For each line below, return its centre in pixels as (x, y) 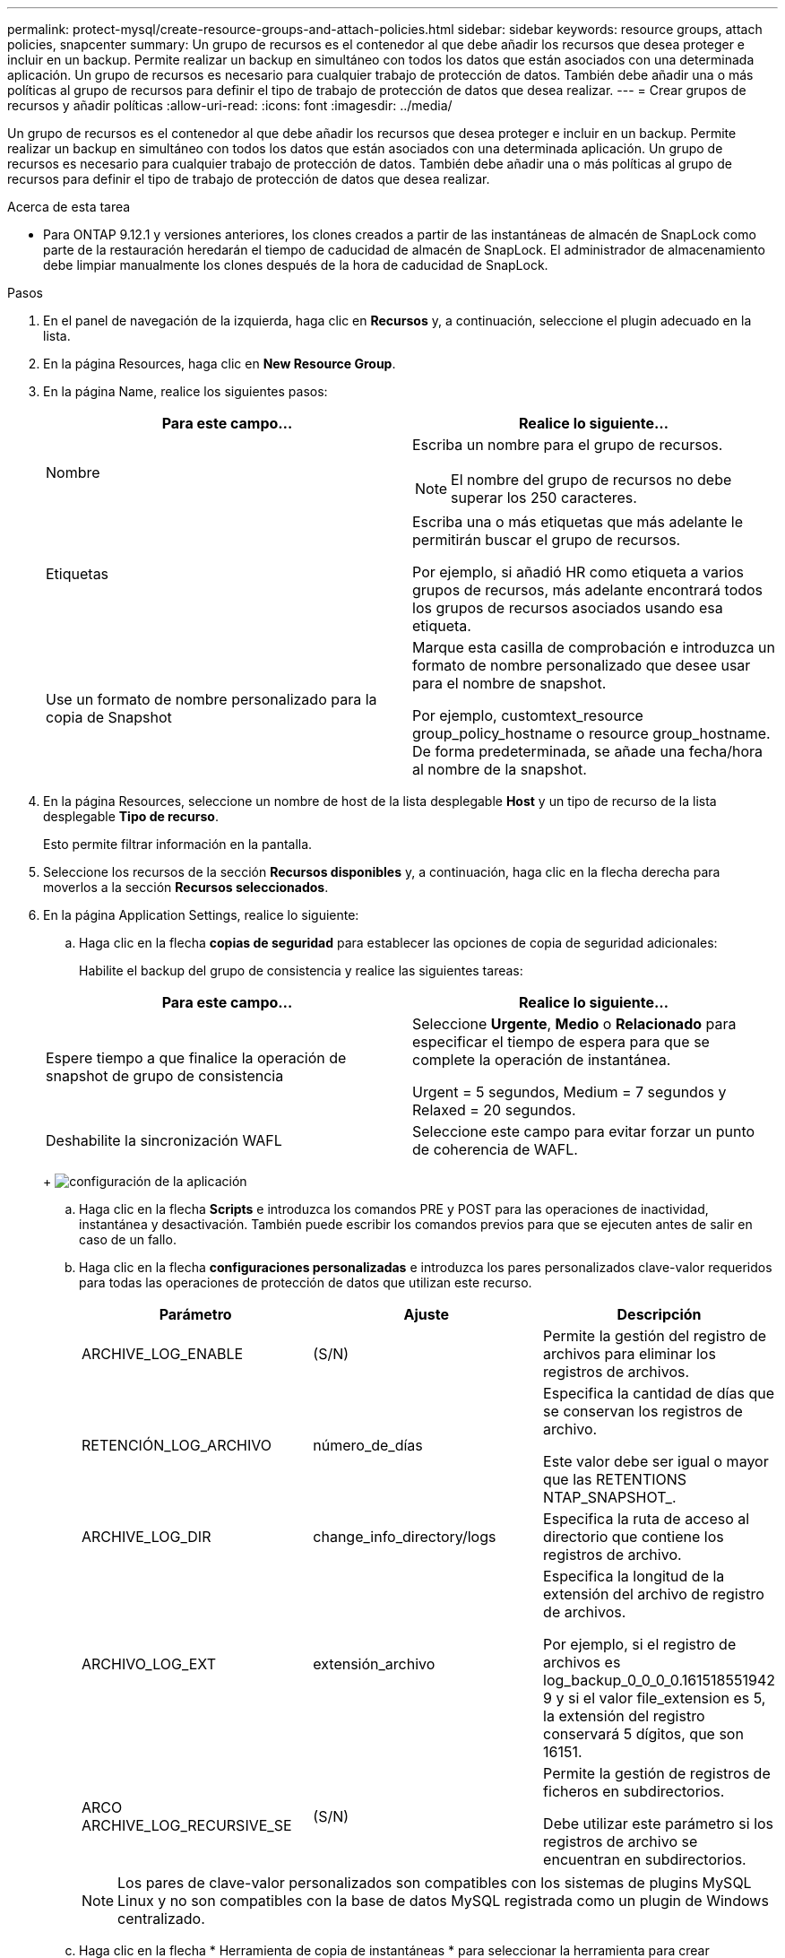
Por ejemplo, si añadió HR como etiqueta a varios (578, 572)
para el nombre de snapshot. (509, 683)
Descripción (659, 1314)
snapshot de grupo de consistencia (165, 1076)
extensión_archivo (374, 1664)
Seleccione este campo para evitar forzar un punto (584, 1131)
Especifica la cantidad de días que (659, 1393)
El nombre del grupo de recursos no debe (591, 480)
